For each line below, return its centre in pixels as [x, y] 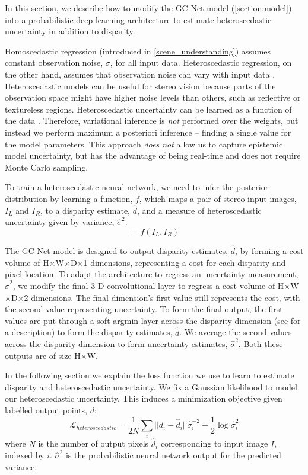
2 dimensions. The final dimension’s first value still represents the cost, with [162, 297]
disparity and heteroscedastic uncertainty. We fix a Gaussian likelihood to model [151, 386]
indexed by [25, 455]
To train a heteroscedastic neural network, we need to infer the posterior [137, 187]
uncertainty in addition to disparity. [70, 31]
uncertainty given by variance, [60, 222]
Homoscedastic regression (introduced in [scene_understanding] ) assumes [138, 51]
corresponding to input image [214, 443]
